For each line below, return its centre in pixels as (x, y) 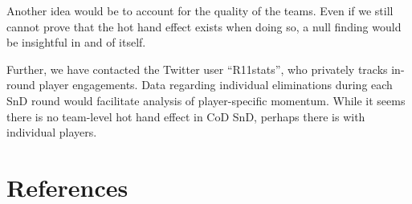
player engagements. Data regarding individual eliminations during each (216, 85)
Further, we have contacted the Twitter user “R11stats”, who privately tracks (197, 69)
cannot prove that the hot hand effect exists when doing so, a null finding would (204, 26)
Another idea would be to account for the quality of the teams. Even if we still (200, 10)
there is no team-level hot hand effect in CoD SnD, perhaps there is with (186, 116)
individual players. (52, 132)
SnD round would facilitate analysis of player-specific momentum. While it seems (206, 100)
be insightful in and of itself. (76, 42)
